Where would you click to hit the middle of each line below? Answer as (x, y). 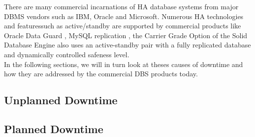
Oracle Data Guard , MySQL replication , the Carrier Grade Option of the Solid (126, 35)
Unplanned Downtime (61, 100)
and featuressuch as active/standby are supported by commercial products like (123, 26)
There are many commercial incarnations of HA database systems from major (121, 6)
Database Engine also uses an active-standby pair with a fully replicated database (127, 45)
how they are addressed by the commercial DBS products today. (101, 74)
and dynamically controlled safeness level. (67, 54)
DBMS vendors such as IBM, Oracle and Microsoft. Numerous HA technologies (124, 16)
